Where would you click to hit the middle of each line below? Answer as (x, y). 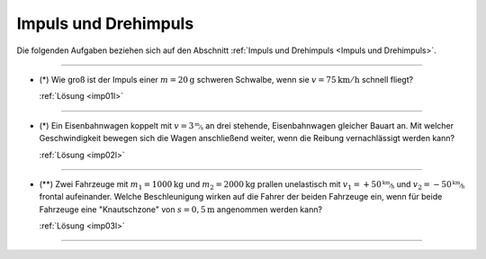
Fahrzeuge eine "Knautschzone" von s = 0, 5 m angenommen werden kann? (181, 209)
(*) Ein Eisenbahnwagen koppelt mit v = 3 (117, 125)
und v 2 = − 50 (424, 185)
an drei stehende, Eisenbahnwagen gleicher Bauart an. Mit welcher (330, 125)
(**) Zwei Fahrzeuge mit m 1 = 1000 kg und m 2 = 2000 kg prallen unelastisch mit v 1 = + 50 (210, 185)
